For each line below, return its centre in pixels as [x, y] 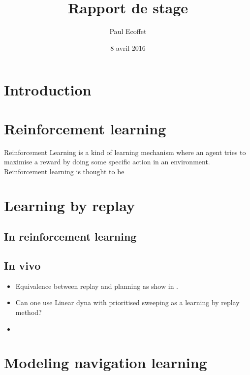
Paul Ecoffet [128, 31]
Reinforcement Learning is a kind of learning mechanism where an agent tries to [125, 152]
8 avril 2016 [128, 47]
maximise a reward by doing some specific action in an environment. [107, 162]
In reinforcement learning [70, 236]
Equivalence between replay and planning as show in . [97, 286]
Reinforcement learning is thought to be [64, 171]
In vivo [22, 265]
